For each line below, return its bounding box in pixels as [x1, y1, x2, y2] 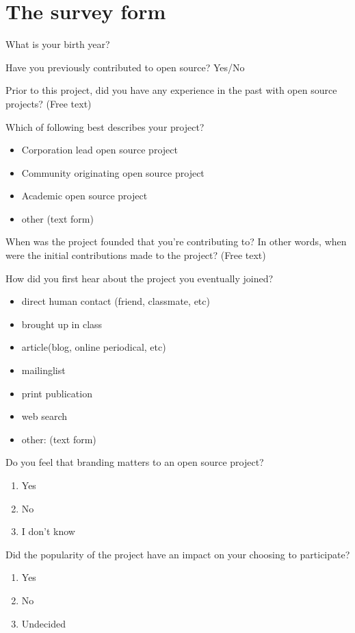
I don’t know [21, 524, 75, 538]
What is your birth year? [5, 37, 110, 51]
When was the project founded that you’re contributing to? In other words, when [5, 234, 347, 249]
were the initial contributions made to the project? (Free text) [5, 248, 266, 262]
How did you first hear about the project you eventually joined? [5, 271, 274, 285]
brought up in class [21, 316, 103, 331]
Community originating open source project [21, 165, 205, 179]
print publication [21, 386, 92, 400]
